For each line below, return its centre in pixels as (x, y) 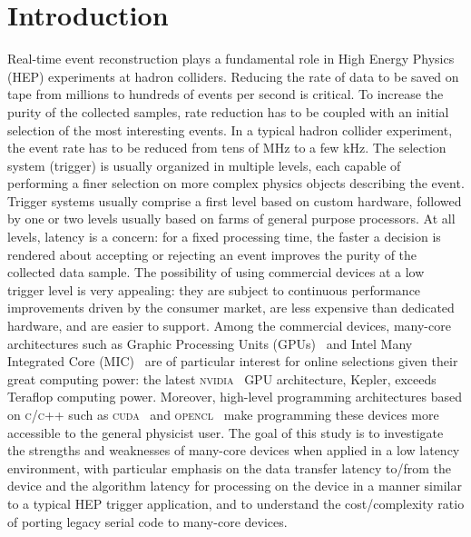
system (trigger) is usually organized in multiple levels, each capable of (204, 165)
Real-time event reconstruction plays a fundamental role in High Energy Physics (231, 59)
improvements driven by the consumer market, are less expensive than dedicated (231, 308)
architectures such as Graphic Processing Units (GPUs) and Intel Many (210, 343)
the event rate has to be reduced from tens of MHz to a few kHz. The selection (227, 148)
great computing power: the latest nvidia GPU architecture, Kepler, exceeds (222, 378)
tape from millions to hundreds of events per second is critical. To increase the (226, 94)
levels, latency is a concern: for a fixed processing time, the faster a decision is (224, 237)
